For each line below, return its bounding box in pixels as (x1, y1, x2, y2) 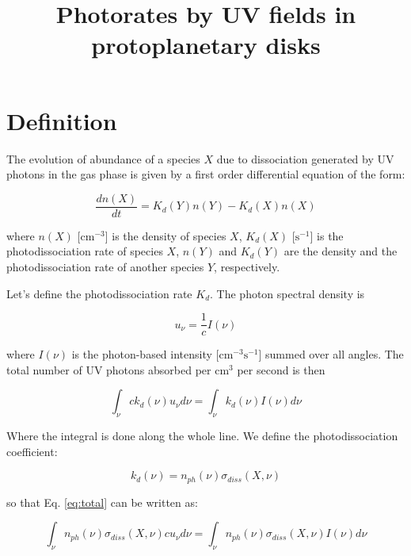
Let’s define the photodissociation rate (6, 285, 192, 301)
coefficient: (6, 443, 58, 459)
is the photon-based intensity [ (71, 346, 219, 362)
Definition (6, 104, 117, 136)
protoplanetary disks (91, 29, 321, 61)
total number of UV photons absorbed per (6, 361, 211, 378)
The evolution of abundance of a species (6, 150, 200, 167)
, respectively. (214, 258, 280, 274)
